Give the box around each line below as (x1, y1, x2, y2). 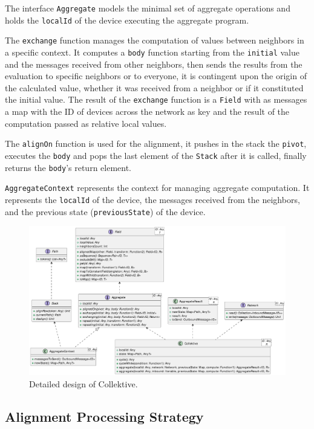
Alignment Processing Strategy (5, 407, 204, 425)
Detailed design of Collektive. (29, 377, 138, 390)
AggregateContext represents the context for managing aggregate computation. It (5, 181, 310, 194)
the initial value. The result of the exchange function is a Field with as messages (5, 93, 307, 106)
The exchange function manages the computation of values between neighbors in (5, 34, 304, 47)
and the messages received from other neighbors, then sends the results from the (5, 57, 303, 70)
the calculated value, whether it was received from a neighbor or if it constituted (5, 81, 304, 94)
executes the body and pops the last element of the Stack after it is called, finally (5, 149, 307, 161)
